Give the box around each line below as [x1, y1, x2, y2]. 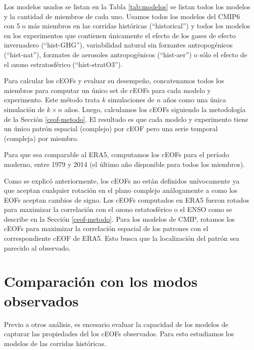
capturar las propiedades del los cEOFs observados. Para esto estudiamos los [4, 328, 234, 339]
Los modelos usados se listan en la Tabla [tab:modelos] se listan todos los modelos [4, 1, 251, 11]
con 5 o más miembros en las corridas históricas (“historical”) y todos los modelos [4, 21, 250, 31]
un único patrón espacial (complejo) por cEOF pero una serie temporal [4, 123, 218, 134]
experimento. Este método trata [4, 94, 100, 105]
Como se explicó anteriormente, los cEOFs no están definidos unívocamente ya [4, 175, 240, 186]
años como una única [163, 94, 226, 105]
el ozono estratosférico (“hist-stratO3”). [4, 59, 123, 69]
